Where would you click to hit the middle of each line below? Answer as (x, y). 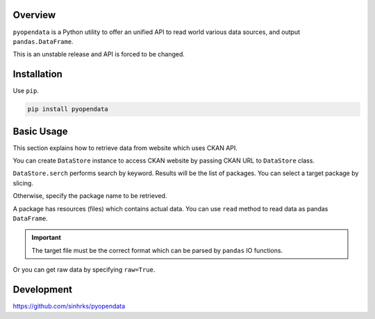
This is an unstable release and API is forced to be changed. (99, 54)
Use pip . (26, 91)
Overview (34, 15)
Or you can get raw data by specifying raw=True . (84, 270)
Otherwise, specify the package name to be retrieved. (90, 196)
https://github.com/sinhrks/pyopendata (69, 306)
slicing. (23, 183)
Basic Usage (40, 131)
